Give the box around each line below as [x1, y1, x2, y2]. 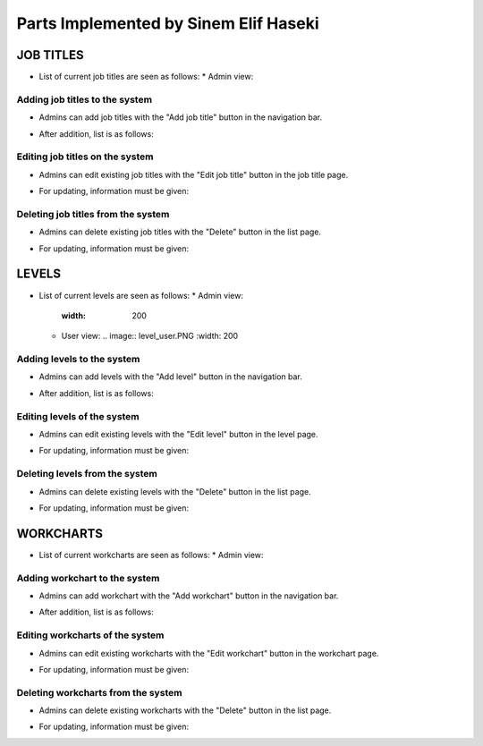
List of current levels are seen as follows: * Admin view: [38, 290, 243, 301]
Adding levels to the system [16, 353, 140, 366]
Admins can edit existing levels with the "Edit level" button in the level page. [38, 429, 318, 440]
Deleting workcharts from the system [16, 686, 182, 699]
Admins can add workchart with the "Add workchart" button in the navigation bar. [38, 590, 339, 601]
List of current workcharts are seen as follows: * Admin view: [38, 549, 264, 560]
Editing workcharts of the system [16, 629, 165, 641]
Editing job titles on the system [16, 150, 154, 163]
